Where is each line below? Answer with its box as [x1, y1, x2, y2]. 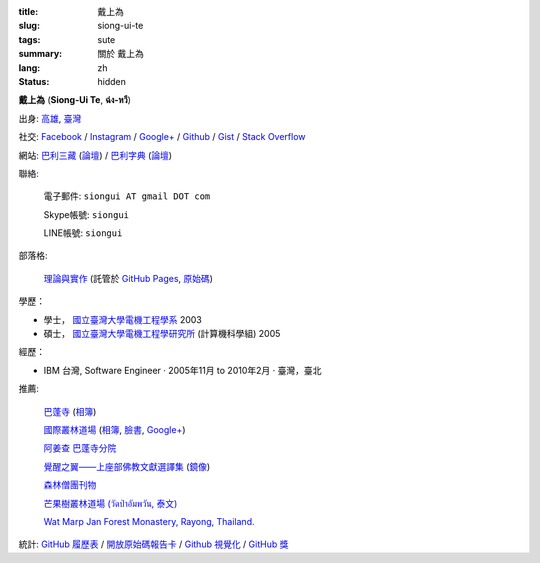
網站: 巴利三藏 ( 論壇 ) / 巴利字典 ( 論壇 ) [18, 149, 173, 161]
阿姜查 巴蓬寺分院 [43, 442, 117, 454]
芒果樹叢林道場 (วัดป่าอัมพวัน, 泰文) [43, 497, 178, 509]
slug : [18, 20, 40, 32]
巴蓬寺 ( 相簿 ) [43, 405, 97, 417]
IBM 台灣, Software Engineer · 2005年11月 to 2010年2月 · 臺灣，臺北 [43, 364, 322, 376]
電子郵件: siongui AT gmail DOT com [43, 190, 211, 202]
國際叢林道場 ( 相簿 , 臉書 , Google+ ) [43, 423, 186, 435]
